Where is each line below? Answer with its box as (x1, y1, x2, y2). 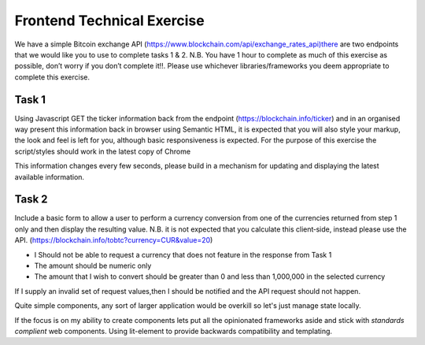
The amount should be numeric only (34, 261, 152, 271)
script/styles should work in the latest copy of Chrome (14, 147, 191, 156)
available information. (14, 172, 85, 181)
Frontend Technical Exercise (14, 12, 205, 29)
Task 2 (14, 193, 48, 206)
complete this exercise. (14, 72, 91, 82)
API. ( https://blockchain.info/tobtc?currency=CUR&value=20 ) (14, 236, 213, 245)
